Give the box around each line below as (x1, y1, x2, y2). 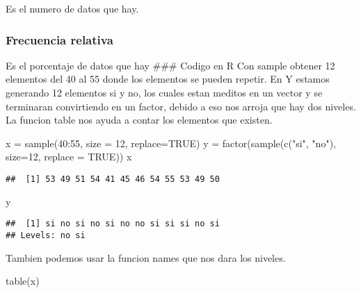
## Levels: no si (6, 230, 86, 240)
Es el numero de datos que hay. (6, 1, 139, 15)
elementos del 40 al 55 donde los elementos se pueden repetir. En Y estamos (6, 72, 330, 86)
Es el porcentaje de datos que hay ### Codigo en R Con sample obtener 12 (6, 58, 335, 72)
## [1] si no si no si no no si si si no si (6, 219, 220, 229)
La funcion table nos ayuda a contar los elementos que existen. (6, 112, 273, 127)
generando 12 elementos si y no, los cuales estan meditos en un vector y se (6, 85, 323, 99)
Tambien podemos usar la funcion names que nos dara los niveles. (6, 250, 286, 265)
